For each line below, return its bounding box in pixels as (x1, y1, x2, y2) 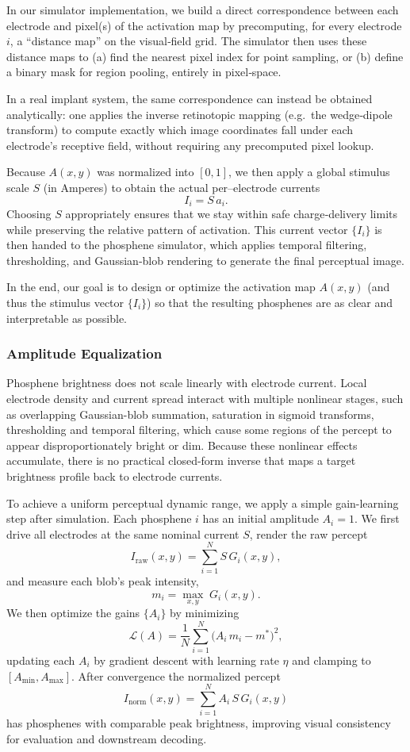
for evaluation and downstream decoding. (6, 730, 207, 746)
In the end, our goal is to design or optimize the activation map (6, 278, 316, 295)
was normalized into (97, 163, 194, 180)
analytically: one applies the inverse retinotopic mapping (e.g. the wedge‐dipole (6, 106, 393, 122)
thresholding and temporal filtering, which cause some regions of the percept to (6, 421, 392, 438)
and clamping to (292, 651, 371, 668)
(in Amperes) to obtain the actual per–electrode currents (43, 178, 320, 195)
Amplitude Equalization (6, 343, 163, 363)
